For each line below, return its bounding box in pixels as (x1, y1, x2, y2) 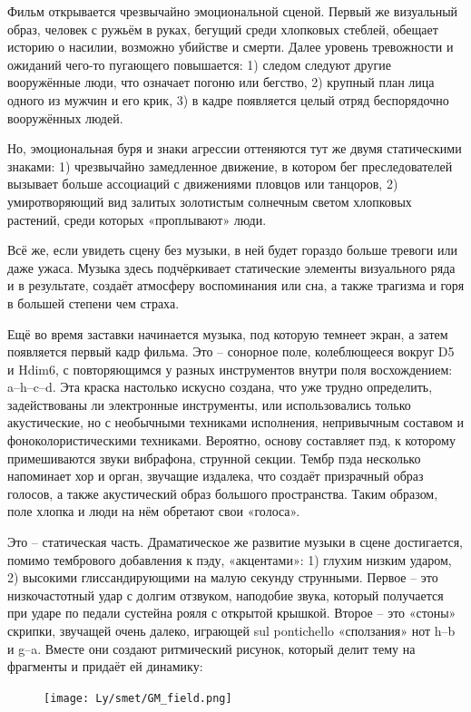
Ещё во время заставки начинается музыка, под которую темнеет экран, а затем (7, 324, 448, 343)
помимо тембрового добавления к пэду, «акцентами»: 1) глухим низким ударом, (7, 550, 452, 569)
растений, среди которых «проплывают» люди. (7, 210, 267, 229)
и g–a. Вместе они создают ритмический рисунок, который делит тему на (7, 639, 416, 658)
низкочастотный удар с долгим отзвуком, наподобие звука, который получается (7, 585, 444, 604)
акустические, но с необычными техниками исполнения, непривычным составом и (7, 413, 465, 432)
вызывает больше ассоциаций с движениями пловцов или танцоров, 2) (7, 174, 398, 193)
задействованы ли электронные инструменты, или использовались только (7, 395, 411, 414)
